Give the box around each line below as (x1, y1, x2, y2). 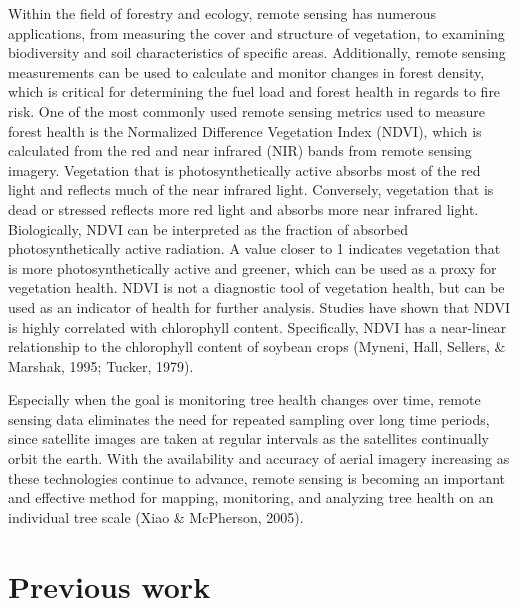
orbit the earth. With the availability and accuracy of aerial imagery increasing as (8, 448, 510, 469)
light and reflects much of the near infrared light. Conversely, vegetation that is (8, 179, 494, 200)
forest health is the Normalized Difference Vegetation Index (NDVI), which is (8, 120, 482, 141)
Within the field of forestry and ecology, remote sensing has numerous (8, 3, 436, 23)
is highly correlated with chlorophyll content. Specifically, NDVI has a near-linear (8, 316, 507, 337)
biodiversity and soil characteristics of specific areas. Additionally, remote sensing (8, 42, 506, 63)
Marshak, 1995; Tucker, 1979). (8, 355, 194, 376)
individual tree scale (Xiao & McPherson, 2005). (8, 506, 304, 527)
